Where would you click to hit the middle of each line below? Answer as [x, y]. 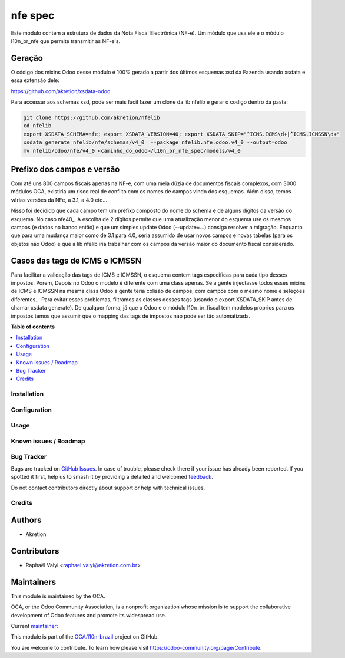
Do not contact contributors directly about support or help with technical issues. [108, 488]
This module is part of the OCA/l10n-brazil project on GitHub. [85, 637]
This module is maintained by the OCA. [58, 596]
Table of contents [33, 327]
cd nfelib [37, 126]
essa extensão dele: [35, 80]
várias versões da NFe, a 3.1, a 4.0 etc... [59, 200]
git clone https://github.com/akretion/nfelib [92, 118]
